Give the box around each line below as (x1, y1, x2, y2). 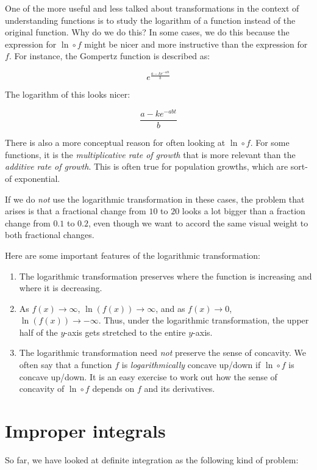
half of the (19, 325, 58, 338)
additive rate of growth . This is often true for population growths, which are (5, 160, 288, 173)
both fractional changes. (5, 228, 94, 241)
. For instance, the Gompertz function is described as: (9, 49, 210, 62)
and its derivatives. (144, 382, 215, 395)
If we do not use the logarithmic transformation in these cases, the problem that (5, 192, 305, 205)
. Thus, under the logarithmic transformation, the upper (98, 314, 309, 327)
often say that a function (19, 358, 112, 371)
